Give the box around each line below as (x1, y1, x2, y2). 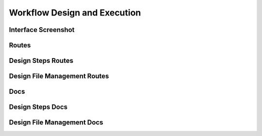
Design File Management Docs (9, 119, 104, 127)
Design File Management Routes (9, 72, 109, 80)
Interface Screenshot (9, 26, 75, 34)
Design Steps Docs (9, 103, 68, 111)
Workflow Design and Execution (9, 7, 141, 18)
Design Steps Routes (9, 57, 74, 65)
